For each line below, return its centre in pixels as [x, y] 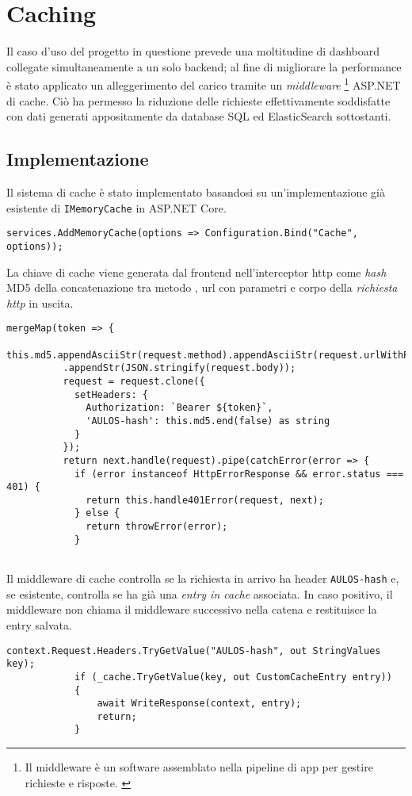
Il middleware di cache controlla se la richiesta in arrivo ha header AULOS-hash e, [203, 578]
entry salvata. [39, 624]
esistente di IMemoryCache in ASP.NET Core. [116, 207]
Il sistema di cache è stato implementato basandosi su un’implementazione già [196, 191]
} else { [97, 513]
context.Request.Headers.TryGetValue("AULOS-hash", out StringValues [194, 651]
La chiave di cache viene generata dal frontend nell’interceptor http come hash [196, 272]
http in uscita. [40, 302]
